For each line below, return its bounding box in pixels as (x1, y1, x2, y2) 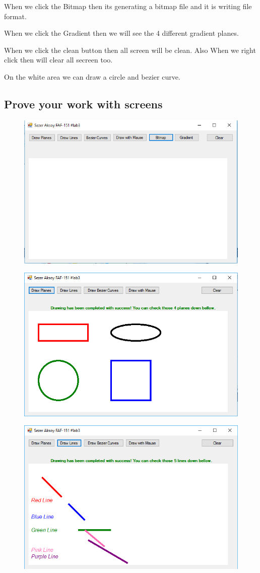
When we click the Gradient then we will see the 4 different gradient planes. (4, 28, 239, 38)
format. (4, 11, 27, 21)
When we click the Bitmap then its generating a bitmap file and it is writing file (4, 1, 252, 11)
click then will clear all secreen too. (4, 54, 113, 65)
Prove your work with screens (4, 96, 163, 111)
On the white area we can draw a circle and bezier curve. (4, 71, 180, 82)
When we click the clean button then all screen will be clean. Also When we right (4, 44, 256, 55)
